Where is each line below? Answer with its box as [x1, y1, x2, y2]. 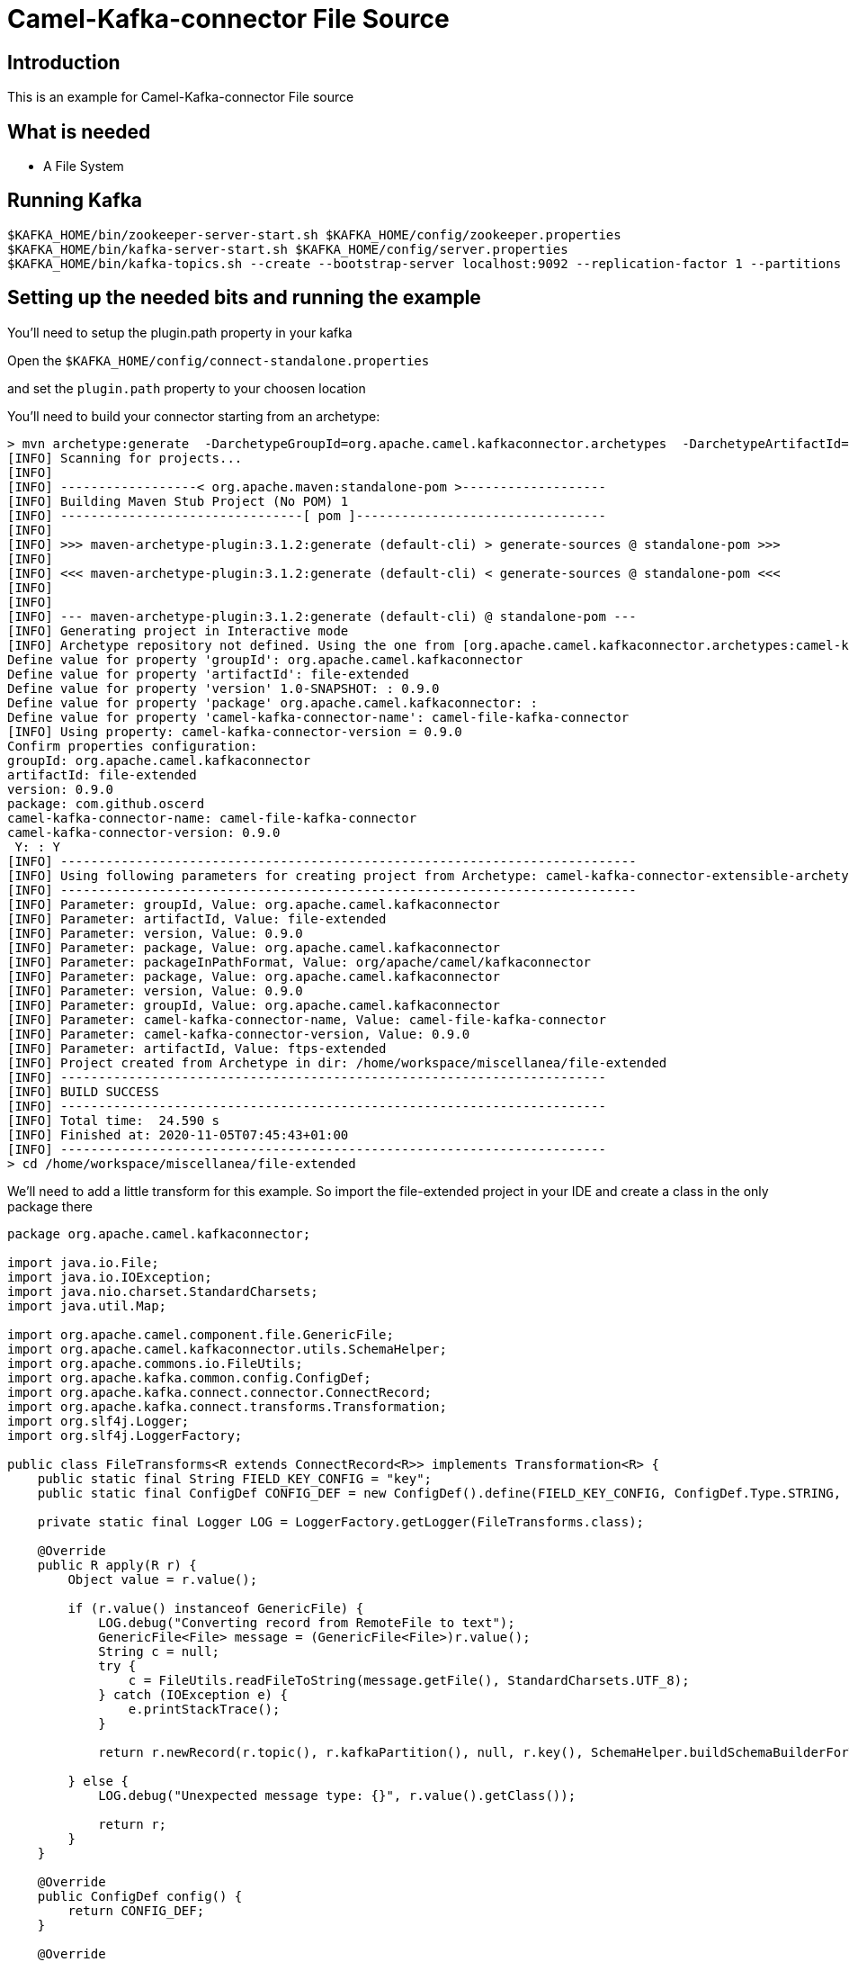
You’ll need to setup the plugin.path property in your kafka [7, 324, 353, 340]
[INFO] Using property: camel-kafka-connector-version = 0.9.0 [7, 724, 462, 739]
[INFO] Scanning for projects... [7, 450, 243, 465]
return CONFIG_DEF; [67, 1903, 205, 1918]
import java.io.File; [7, 1255, 159, 1270]
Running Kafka [7, 189, 143, 212]
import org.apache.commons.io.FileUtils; [7, 1355, 303, 1371]
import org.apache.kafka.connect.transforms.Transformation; [7, 1399, 447, 1414]
